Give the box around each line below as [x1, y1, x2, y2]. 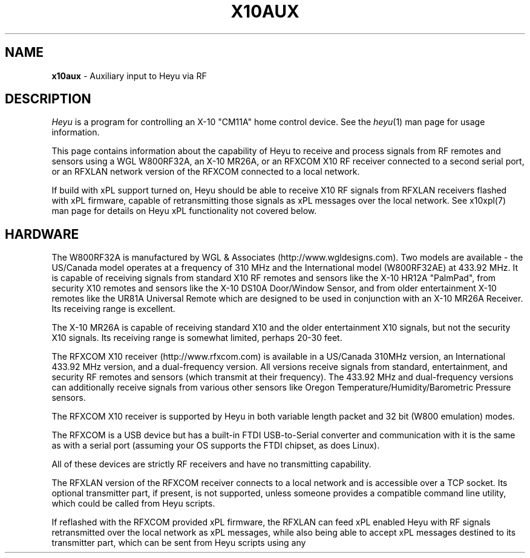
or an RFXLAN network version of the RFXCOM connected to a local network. [51, 166, 360, 177]
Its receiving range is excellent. [51, 303, 175, 314]
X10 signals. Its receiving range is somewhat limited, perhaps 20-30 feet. [51, 333, 342, 343]
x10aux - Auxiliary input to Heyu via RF [51, 70, 207, 81]
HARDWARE [5, 226, 79, 242]
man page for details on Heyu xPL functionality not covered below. [51, 206, 317, 216]
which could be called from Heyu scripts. [51, 498, 215, 509]
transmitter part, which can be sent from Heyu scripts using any [51, 537, 306, 548]
